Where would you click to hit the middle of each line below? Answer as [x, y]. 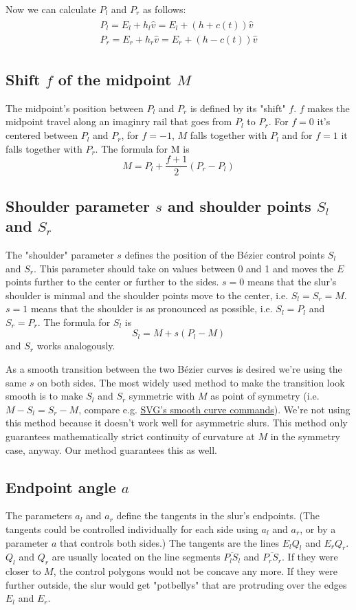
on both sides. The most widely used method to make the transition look [191, 382]
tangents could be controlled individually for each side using [132, 529]
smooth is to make [44, 396]
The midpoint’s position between [75, 108]
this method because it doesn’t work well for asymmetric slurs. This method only [177, 423]
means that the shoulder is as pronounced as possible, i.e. [152, 308]
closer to [23, 571]
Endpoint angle [61, 487]
